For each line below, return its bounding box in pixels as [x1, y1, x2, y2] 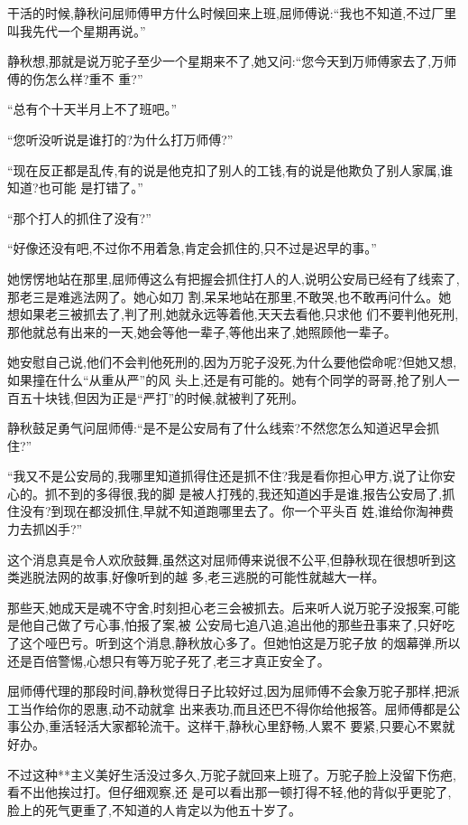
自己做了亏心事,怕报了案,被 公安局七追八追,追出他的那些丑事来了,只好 [32, 615, 443, 634]
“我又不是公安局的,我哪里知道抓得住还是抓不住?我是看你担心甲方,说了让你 [7, 466, 443, 485]
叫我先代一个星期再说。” [7, 21, 146, 40]
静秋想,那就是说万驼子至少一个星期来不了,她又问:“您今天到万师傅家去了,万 [7, 52, 445, 70]
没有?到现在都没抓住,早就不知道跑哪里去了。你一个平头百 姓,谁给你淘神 [19, 502, 442, 520]
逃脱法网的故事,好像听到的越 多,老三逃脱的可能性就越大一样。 [19, 567, 385, 586]
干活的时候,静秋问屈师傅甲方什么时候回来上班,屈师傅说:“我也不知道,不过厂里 [7, 4, 457, 22]
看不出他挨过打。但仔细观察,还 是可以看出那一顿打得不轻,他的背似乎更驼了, [7, 783, 452, 802]
